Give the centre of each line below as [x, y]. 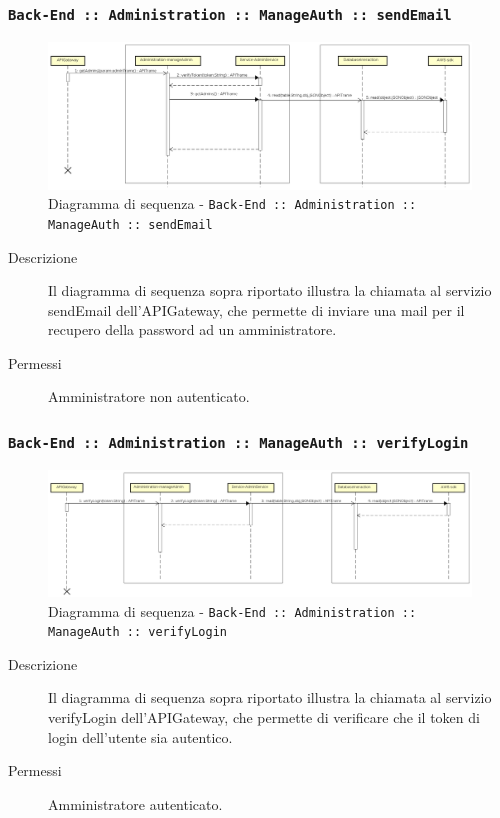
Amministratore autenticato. [135, 803]
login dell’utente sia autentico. [140, 736]
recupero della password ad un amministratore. [192, 329]
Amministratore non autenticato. [149, 396]
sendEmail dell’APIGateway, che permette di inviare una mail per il [256, 309]
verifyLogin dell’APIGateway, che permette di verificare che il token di [264, 717]
